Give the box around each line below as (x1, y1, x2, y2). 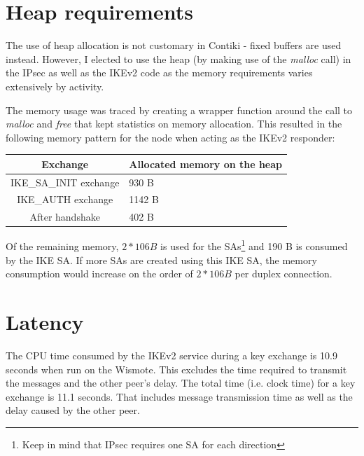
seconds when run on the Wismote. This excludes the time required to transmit (6, 361, 347, 376)
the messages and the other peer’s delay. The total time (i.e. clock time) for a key (6, 375, 356, 390)
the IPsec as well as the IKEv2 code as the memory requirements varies (6, 65, 313, 80)
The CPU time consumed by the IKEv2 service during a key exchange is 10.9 (6, 347, 337, 362)
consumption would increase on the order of (6, 266, 193, 281)
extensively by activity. (6, 78, 104, 93)
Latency (6, 308, 84, 336)
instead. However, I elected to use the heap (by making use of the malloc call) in (6, 51, 351, 66)
